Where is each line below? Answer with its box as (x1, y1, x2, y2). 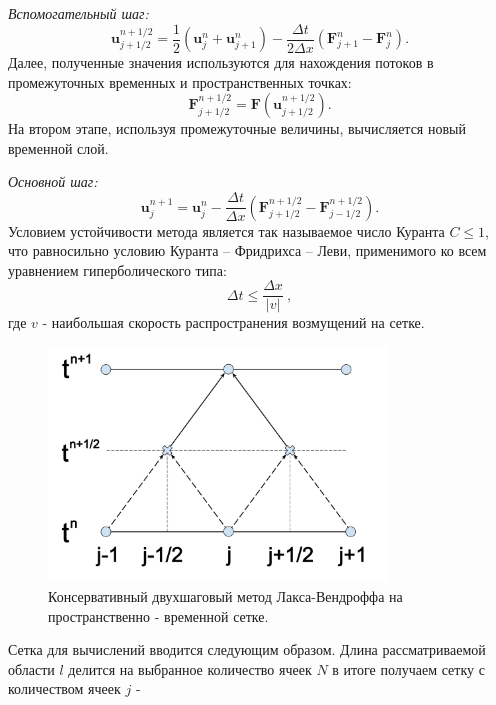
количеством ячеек (8, 678, 121, 699)
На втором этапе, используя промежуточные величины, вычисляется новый (8, 118, 466, 139)
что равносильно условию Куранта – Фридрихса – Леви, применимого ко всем (8, 240, 487, 261)
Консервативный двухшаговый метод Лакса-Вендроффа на (48, 586, 403, 607)
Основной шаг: (8, 171, 98, 192)
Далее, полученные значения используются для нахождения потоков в (8, 52, 434, 73)
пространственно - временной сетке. (48, 605, 269, 626)
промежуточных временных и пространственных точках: (8, 71, 352, 92)
